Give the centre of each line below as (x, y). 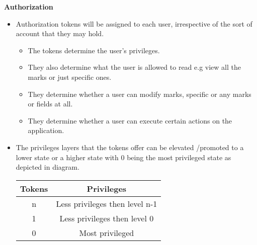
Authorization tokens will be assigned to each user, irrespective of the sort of (134, 23)
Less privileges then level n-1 (107, 203)
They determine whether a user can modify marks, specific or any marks (140, 94)
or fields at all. (50, 104)
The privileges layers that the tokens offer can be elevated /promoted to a (130, 147)
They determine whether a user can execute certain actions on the (130, 120)
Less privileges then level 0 (107, 218)
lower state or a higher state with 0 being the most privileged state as (123, 157)
